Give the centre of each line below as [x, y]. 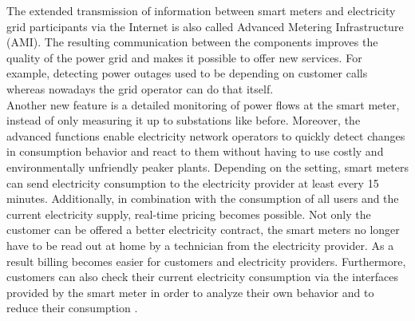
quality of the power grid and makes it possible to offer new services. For [184, 57]
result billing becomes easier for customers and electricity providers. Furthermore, [206, 261]
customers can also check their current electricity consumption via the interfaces [202, 277]
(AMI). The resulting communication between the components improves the [192, 42]
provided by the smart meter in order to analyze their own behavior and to [190, 292]
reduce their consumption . [72, 308]
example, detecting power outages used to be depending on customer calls [187, 73]
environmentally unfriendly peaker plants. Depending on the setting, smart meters [207, 166]
